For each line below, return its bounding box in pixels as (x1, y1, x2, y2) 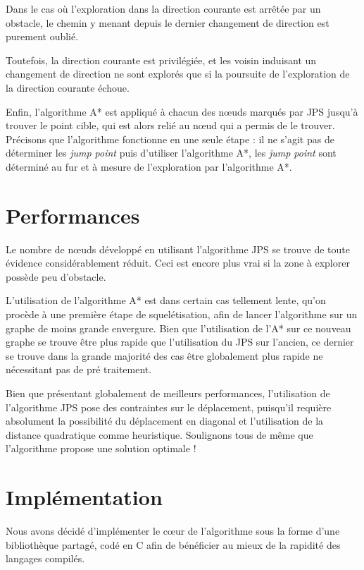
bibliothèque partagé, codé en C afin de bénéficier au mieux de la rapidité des (6, 537, 341, 552)
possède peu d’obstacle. (6, 269, 106, 284)
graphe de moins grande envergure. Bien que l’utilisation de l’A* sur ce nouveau (6, 320, 351, 335)
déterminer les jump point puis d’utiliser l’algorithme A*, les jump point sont (6, 145, 337, 160)
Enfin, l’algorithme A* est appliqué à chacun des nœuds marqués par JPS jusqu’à (6, 104, 358, 119)
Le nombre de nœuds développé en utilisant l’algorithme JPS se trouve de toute (6, 241, 350, 256)
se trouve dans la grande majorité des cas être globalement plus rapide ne (6, 348, 323, 363)
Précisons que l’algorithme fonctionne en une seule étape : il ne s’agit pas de (6, 131, 334, 146)
